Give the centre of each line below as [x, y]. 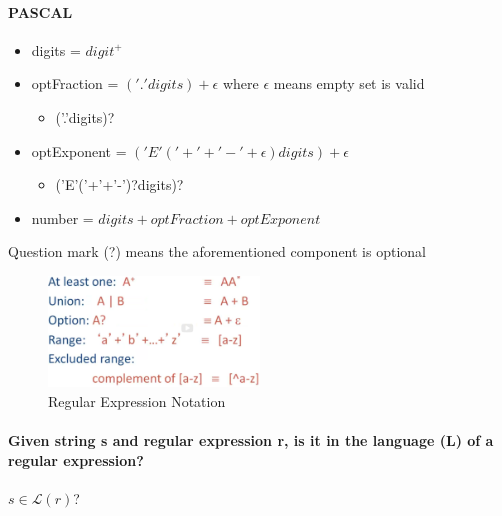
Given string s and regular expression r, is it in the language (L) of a [251, 439]
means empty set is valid [349, 83]
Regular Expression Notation [137, 400]
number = [62, 217]
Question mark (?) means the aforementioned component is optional [217, 251]
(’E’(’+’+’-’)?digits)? [119, 184]
